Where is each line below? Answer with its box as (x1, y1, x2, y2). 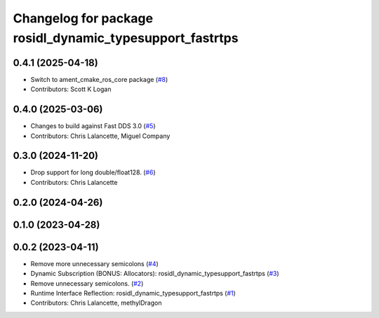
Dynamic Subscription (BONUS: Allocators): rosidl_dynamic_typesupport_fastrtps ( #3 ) (30, 270, 280, 278)
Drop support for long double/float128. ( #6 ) (30, 168, 156, 177)
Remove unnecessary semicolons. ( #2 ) (30, 279, 144, 287)
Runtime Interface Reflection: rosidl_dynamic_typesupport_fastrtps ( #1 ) (30, 289, 237, 297)
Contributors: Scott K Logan (30, 85, 112, 94)
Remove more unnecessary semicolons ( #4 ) (30, 259, 159, 268)
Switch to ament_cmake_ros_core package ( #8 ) (30, 75, 168, 83)
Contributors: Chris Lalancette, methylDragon (30, 298, 162, 307)
